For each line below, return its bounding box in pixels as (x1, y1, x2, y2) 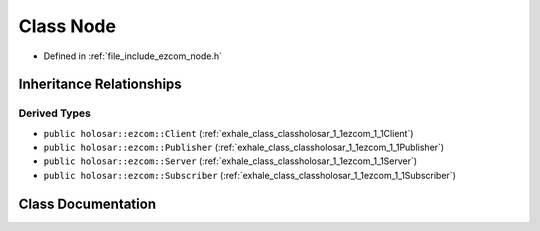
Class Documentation (18, 195, 157, 212)
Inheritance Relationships (18, 76, 182, 93)
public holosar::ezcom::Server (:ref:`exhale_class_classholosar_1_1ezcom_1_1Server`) (43, 155, 418, 167)
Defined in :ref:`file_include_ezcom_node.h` (43, 50, 223, 62)
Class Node (18, 15, 117, 37)
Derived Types (18, 106, 92, 120)
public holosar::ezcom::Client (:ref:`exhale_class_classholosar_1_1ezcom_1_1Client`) (43, 127, 414, 139)
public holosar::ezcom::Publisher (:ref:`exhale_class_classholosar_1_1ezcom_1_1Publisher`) (43, 141, 445, 154)
